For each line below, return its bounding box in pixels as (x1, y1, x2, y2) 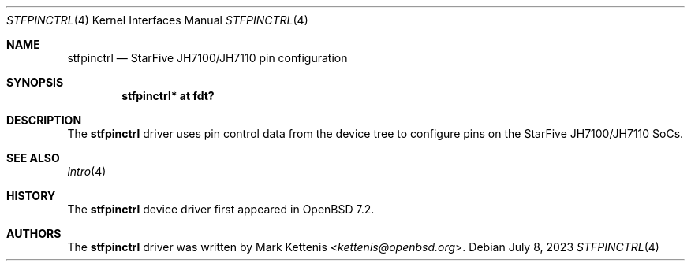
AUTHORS (6, 227, 62, 240)
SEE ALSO (6, 151, 60, 165)
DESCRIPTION (6, 113, 82, 127)
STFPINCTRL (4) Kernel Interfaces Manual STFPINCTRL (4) (6, 13, 308, 27)
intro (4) (67, 165, 106, 178)
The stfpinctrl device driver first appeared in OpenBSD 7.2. (67, 202, 375, 216)
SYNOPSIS (6, 76, 64, 89)
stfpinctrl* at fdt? (121, 89, 215, 102)
